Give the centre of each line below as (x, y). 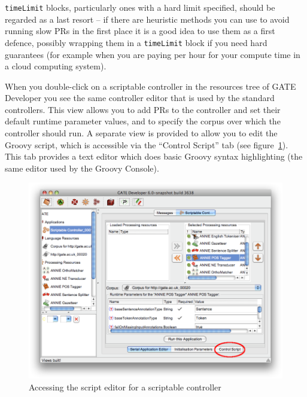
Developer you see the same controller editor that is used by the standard (140, 98)
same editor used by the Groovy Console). (82, 168)
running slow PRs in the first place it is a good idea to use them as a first (140, 31)
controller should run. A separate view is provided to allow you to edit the (141, 133)
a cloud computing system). (56, 66)
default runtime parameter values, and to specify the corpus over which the (143, 121)
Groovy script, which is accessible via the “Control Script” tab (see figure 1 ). (147, 144)
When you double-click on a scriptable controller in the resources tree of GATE (151, 86)
